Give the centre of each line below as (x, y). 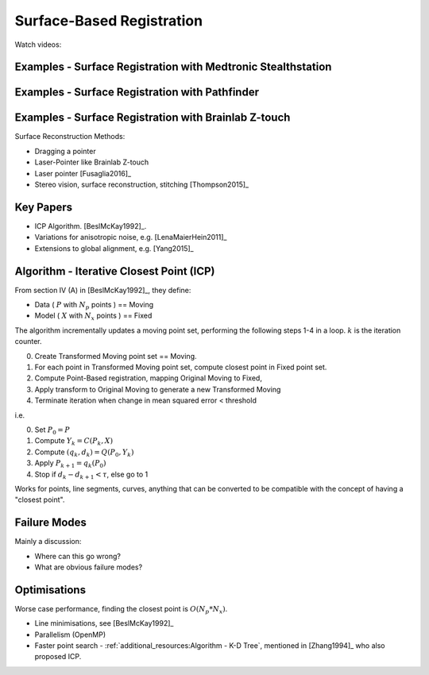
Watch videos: (38, 44)
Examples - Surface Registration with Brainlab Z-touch (153, 118)
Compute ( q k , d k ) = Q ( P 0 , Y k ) (84, 453)
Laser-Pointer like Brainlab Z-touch (92, 162)
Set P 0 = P (52, 430)
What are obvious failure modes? (89, 567)
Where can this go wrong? (77, 556)
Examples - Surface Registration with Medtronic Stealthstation (173, 67)
